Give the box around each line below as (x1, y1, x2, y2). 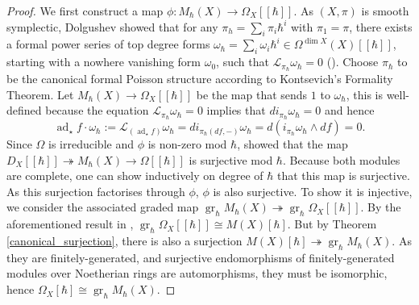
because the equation (45, 102, 149, 119)
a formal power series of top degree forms (6, 36, 210, 52)
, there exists (349, 18, 413, 35)
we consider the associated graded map (6, 198, 199, 215)
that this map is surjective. (277, 167, 410, 184)
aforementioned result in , (6, 215, 134, 232)
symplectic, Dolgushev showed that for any (6, 18, 218, 35)
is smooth (361, 2, 409, 19)
